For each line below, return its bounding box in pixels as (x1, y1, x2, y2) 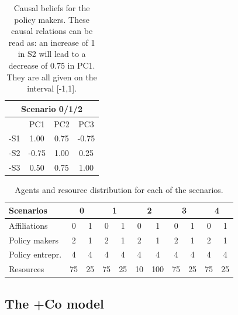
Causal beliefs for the (13, 2, 90, 13)
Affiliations (9, 219, 48, 231)
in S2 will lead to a (18, 48, 86, 60)
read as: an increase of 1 (8, 36, 95, 48)
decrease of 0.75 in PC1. (8, 59, 95, 71)
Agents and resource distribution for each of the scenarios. (15, 184, 223, 196)
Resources (9, 263, 44, 275)
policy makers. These (14, 13, 89, 25)
